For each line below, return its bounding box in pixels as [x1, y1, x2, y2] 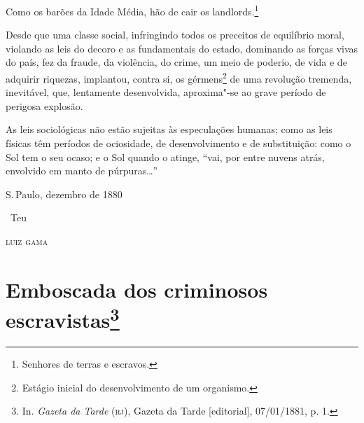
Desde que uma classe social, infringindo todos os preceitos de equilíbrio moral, [6, 27, 344, 42]
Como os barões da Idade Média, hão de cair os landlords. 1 [6, 2, 259, 18]
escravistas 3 [6, 303, 120, 334]
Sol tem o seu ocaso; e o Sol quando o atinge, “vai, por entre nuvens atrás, [6, 149, 325, 164]
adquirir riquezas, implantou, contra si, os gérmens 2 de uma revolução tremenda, [6, 69, 352, 85]
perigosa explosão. [6, 98, 83, 113]
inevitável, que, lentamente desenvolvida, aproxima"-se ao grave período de [6, 85, 326, 99]
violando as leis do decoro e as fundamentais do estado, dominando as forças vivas [6, 41, 358, 55]
